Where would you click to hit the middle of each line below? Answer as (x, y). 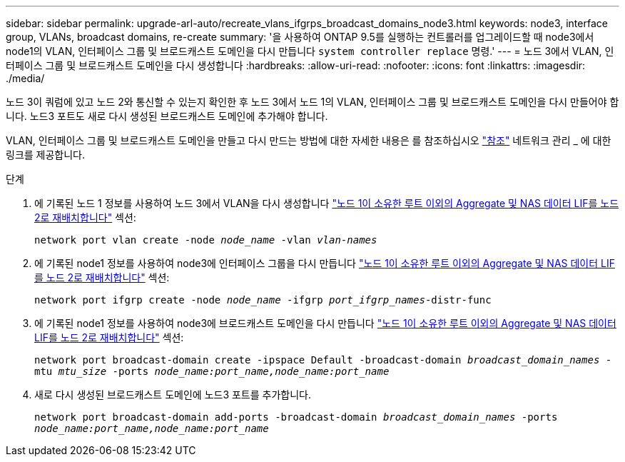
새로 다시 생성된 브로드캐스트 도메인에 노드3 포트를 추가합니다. (173, 395)
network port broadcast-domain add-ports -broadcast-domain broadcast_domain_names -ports (296, 417)
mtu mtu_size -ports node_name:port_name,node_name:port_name (212, 371)
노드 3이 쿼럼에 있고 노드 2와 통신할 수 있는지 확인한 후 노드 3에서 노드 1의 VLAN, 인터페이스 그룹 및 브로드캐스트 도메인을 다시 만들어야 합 (312, 102)
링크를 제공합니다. (46, 155)
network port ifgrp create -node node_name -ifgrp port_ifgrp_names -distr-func (263, 300)
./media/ (25, 78)
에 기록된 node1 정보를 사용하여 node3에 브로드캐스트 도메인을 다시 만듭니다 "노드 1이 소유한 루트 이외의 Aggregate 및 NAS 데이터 (325, 323)
